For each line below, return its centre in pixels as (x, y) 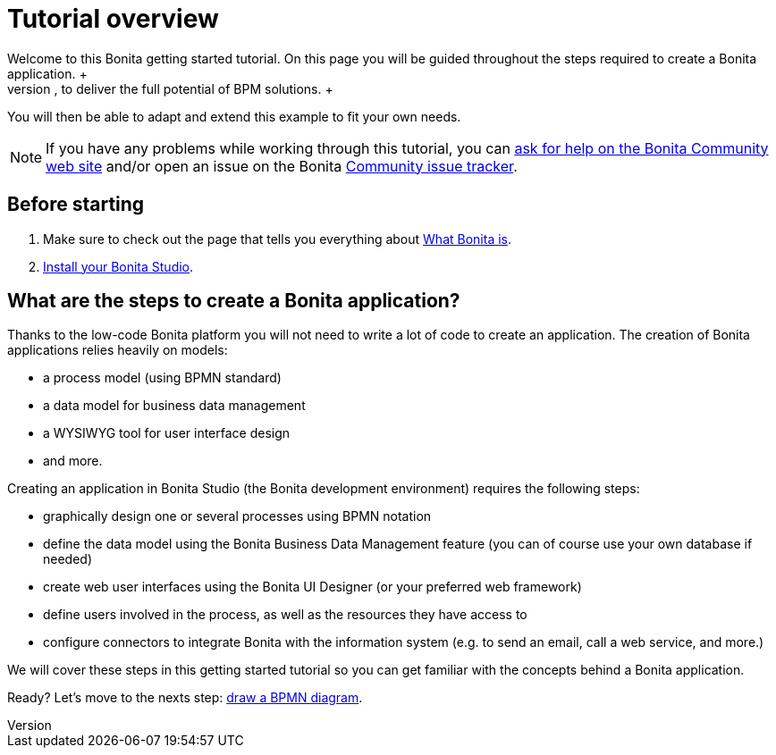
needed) (68, 559)
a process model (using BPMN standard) (162, 378)
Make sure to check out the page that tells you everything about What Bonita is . (278, 239)
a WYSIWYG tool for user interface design (167, 433)
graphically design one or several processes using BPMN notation (237, 516)
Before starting (76, 205)
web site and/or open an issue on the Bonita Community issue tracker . (282, 166)
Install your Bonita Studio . (118, 266)
